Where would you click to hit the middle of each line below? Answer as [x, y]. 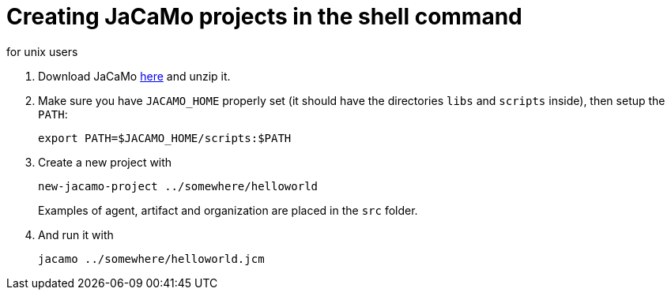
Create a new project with [105, 162]
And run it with [76, 234]
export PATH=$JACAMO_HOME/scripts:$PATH [165, 138]
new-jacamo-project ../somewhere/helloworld [178, 186]
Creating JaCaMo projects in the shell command [264, 17]
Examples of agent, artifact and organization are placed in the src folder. [228, 210]
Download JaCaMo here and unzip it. [134, 76]
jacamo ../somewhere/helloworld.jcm [151, 259]
